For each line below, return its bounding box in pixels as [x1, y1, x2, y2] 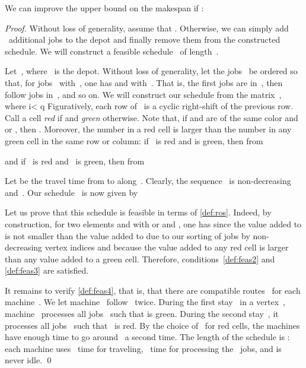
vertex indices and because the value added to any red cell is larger [44, 241, 289, 253]
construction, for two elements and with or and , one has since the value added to [5, 217, 302, 230]
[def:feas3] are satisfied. [5, 264, 89, 277]
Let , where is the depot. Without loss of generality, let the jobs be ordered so [5, 65, 298, 77]
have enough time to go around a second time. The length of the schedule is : [5, 331, 290, 343]
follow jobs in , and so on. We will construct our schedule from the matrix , [5, 88, 282, 100]
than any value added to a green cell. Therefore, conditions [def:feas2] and [5, 252, 275, 265]
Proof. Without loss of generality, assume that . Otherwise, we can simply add [5, 21, 289, 34]
